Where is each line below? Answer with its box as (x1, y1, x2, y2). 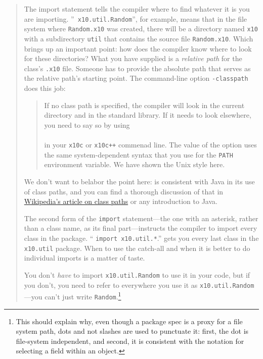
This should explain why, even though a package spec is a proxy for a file (16, 316, 243, 326)
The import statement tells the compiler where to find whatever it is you (24, 4, 250, 14)
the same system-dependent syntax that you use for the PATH (44, 149, 233, 160)
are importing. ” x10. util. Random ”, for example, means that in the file (24, 13, 247, 24)
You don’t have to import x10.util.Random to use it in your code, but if (24, 269, 250, 280)
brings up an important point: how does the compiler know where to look (24, 43, 252, 54)
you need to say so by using (44, 119, 130, 130)
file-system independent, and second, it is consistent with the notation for (16, 335, 244, 346)
